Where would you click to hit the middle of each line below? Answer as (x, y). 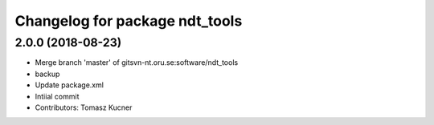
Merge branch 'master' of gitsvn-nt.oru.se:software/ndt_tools (137, 62)
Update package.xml (70, 85)
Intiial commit (57, 96)
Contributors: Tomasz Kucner (84, 107)
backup (47, 74)
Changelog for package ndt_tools (129, 21)
